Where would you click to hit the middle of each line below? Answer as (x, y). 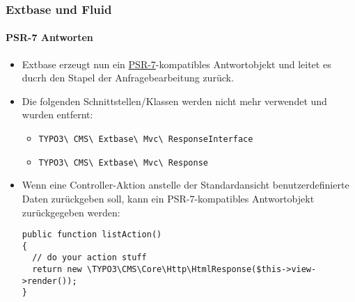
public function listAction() (92, 235)
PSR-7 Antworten (49, 37)
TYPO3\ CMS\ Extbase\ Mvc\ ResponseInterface (146, 140)
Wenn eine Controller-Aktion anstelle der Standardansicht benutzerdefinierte (186, 185)
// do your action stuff (89, 258)
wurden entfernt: (57, 114)
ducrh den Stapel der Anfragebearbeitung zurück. (128, 78)
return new (57, 270)
